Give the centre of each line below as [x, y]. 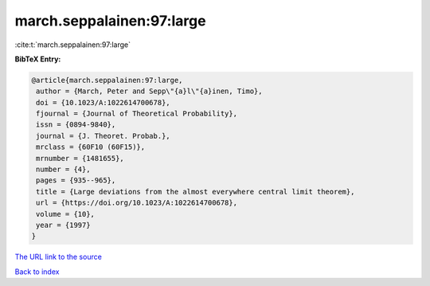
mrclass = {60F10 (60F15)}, [91, 147]
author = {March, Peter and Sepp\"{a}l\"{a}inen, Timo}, [149, 91]
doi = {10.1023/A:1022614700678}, [103, 102]
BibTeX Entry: [38, 59]
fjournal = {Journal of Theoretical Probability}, [137, 114]
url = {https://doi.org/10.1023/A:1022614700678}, [137, 203]
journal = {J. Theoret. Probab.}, [103, 136]
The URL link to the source [59, 257]
